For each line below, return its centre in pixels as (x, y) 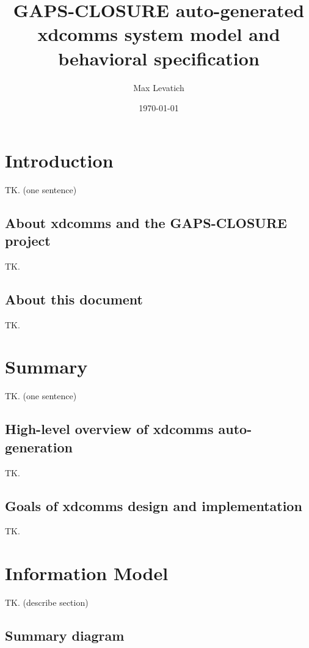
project (28, 240)
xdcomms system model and (159, 34)
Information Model (87, 573)
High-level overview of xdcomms (109, 429)
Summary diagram (65, 635)
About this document (74, 299)
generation (39, 447)
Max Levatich (159, 87)
